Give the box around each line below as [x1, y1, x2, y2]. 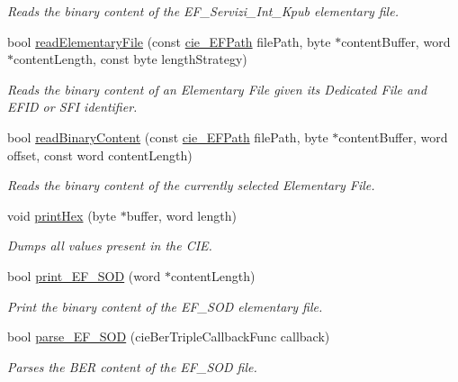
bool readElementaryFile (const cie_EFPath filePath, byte [7, 32, 331, 50]
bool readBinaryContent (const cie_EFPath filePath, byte [7, 127, 328, 146]
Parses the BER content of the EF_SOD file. [7, 357, 257, 376]
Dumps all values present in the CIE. [7, 236, 212, 255]
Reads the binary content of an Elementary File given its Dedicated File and [7, 79, 427, 98]
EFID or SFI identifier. [7, 97, 138, 116]
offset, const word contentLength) [7, 145, 193, 164]
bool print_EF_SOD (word [7, 266, 161, 285]
